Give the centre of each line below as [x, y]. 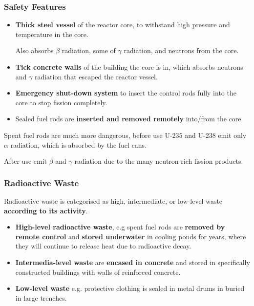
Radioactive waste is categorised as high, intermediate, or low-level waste [113, 201]
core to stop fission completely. [61, 102]
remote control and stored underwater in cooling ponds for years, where [131, 236]
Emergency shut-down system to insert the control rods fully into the [126, 93]
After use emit [25, 161]
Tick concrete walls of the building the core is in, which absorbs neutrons [129, 67]
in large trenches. [41, 297]
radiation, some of [89, 50]
